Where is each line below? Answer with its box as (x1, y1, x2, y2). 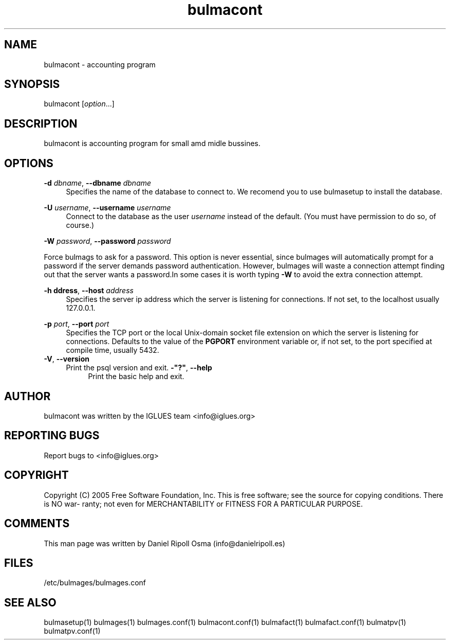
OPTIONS (4, 156, 53, 170)
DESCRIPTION (4, 117, 78, 130)
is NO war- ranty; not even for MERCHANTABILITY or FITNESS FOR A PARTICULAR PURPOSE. (44, 499, 363, 508)
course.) (66, 221, 95, 230)
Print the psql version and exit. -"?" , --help (66, 363, 212, 372)
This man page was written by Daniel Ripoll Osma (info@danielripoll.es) (44, 539, 286, 548)
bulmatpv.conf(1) (44, 627, 101, 636)
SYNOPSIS (4, 78, 60, 91)
